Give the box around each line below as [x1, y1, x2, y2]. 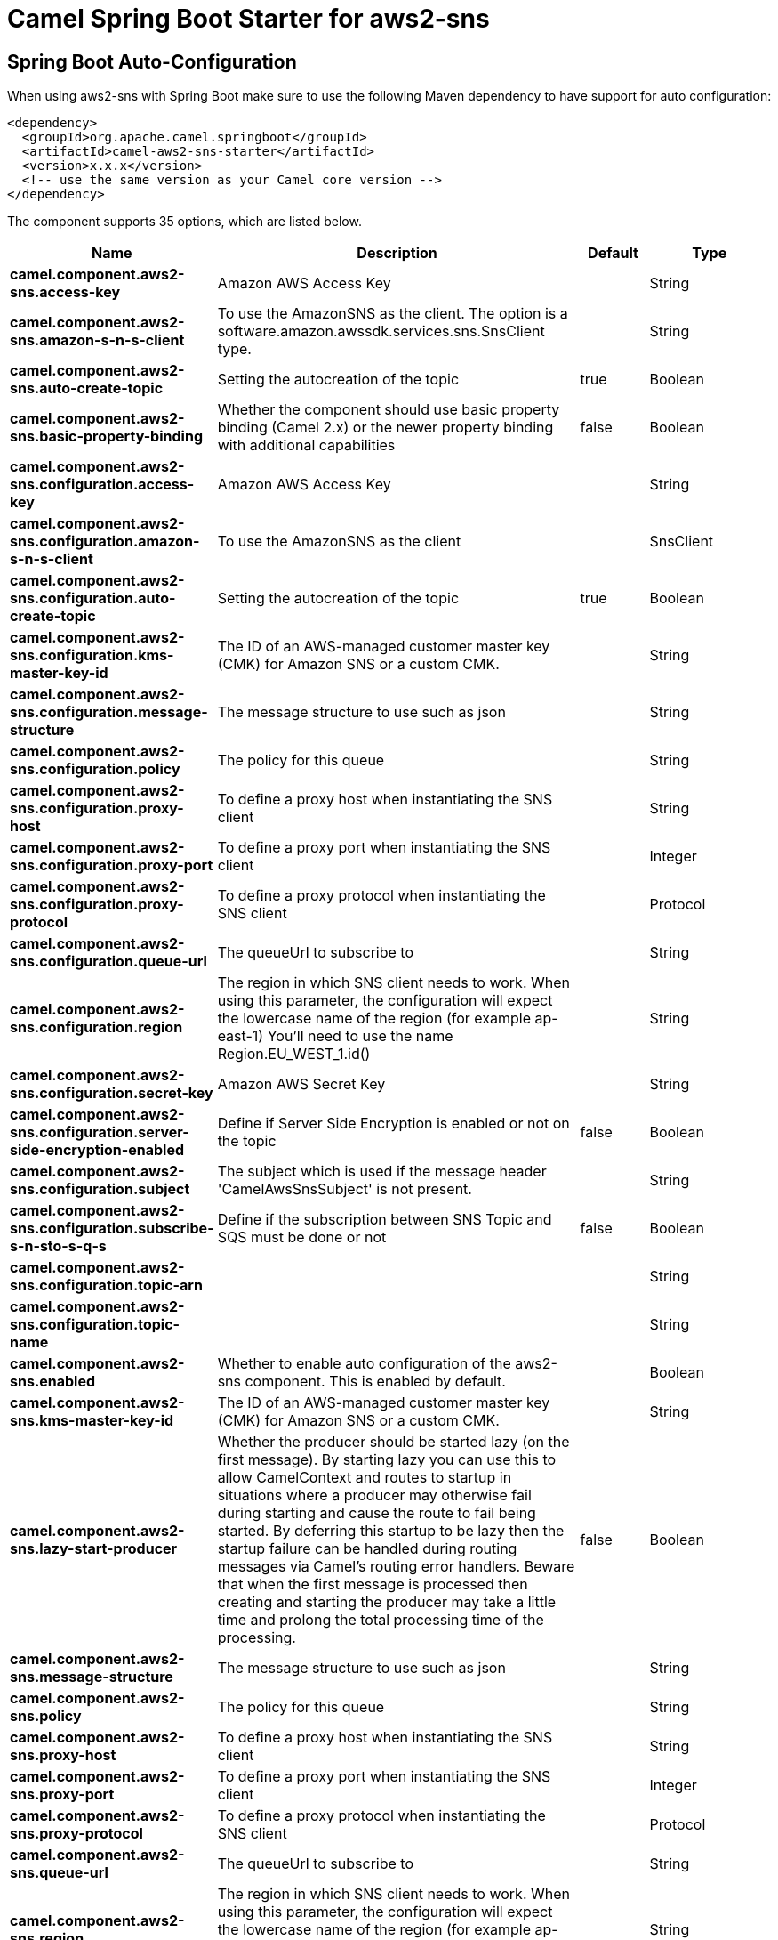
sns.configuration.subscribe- [10, 1219, 214, 1238]
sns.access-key [10, 283, 121, 302]
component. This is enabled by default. [245, 1372, 506, 1391]
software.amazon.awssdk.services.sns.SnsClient [217, 322, 545, 341]
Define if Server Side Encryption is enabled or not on [217, 1114, 570, 1133]
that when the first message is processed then [217, 1575, 528, 1594]
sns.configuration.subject [10, 1180, 190, 1199]
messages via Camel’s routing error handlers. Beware [217, 1557, 575, 1576]
